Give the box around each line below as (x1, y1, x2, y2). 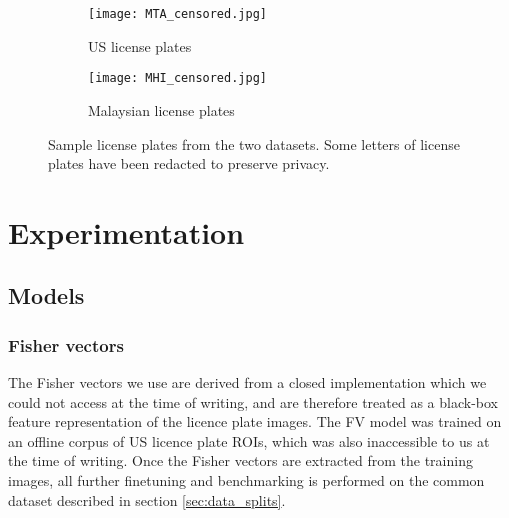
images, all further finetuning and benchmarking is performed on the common (8, 470, 485, 491)
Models (8, 280, 85, 311)
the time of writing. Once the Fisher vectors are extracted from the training (8, 450, 473, 471)
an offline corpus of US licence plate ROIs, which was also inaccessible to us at (8, 430, 490, 451)
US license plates (88, 35, 192, 56)
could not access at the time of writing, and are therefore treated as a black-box (8, 391, 498, 412)
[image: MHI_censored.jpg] (88, 71, 267, 86)
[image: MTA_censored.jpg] (88, 7, 267, 21)
